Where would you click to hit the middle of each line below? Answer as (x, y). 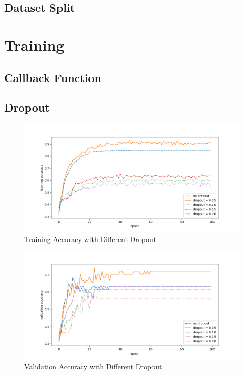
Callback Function (53, 77)
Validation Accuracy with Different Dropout (93, 366)
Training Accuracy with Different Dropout (90, 239)
